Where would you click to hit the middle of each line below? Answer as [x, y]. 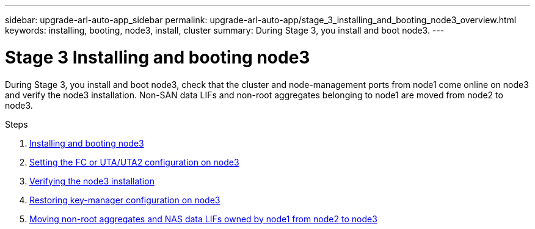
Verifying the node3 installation [92, 181]
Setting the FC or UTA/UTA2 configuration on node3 [134, 162]
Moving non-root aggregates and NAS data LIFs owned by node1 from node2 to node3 [203, 219]
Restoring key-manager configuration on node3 [125, 200]
